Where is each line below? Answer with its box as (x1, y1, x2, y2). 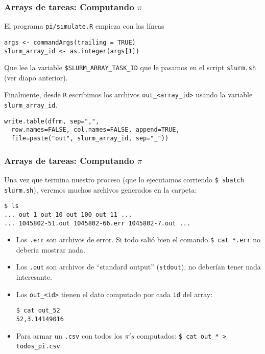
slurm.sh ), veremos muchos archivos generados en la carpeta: (4, 184, 197, 195)
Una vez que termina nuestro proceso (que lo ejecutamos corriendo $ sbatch (4, 174, 244, 184)
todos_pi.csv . (16, 340, 62, 351)
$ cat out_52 (16, 307, 60, 315)
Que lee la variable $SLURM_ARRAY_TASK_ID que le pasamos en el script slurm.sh (4, 62, 256, 73)
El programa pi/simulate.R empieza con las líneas (4, 20, 164, 31)
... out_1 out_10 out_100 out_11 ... (4, 211, 132, 218)
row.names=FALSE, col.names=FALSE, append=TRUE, (11, 126, 180, 134)
